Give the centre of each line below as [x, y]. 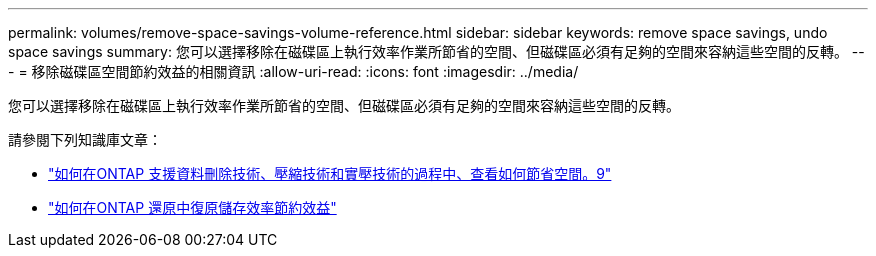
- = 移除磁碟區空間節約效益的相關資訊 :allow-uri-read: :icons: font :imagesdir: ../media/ [293, 71]
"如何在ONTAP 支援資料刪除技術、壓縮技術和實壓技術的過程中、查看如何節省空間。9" [330, 173]
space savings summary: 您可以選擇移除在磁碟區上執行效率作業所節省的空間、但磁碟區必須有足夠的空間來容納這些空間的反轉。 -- [436, 51]
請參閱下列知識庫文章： [85, 139]
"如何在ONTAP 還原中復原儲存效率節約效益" [192, 207]
